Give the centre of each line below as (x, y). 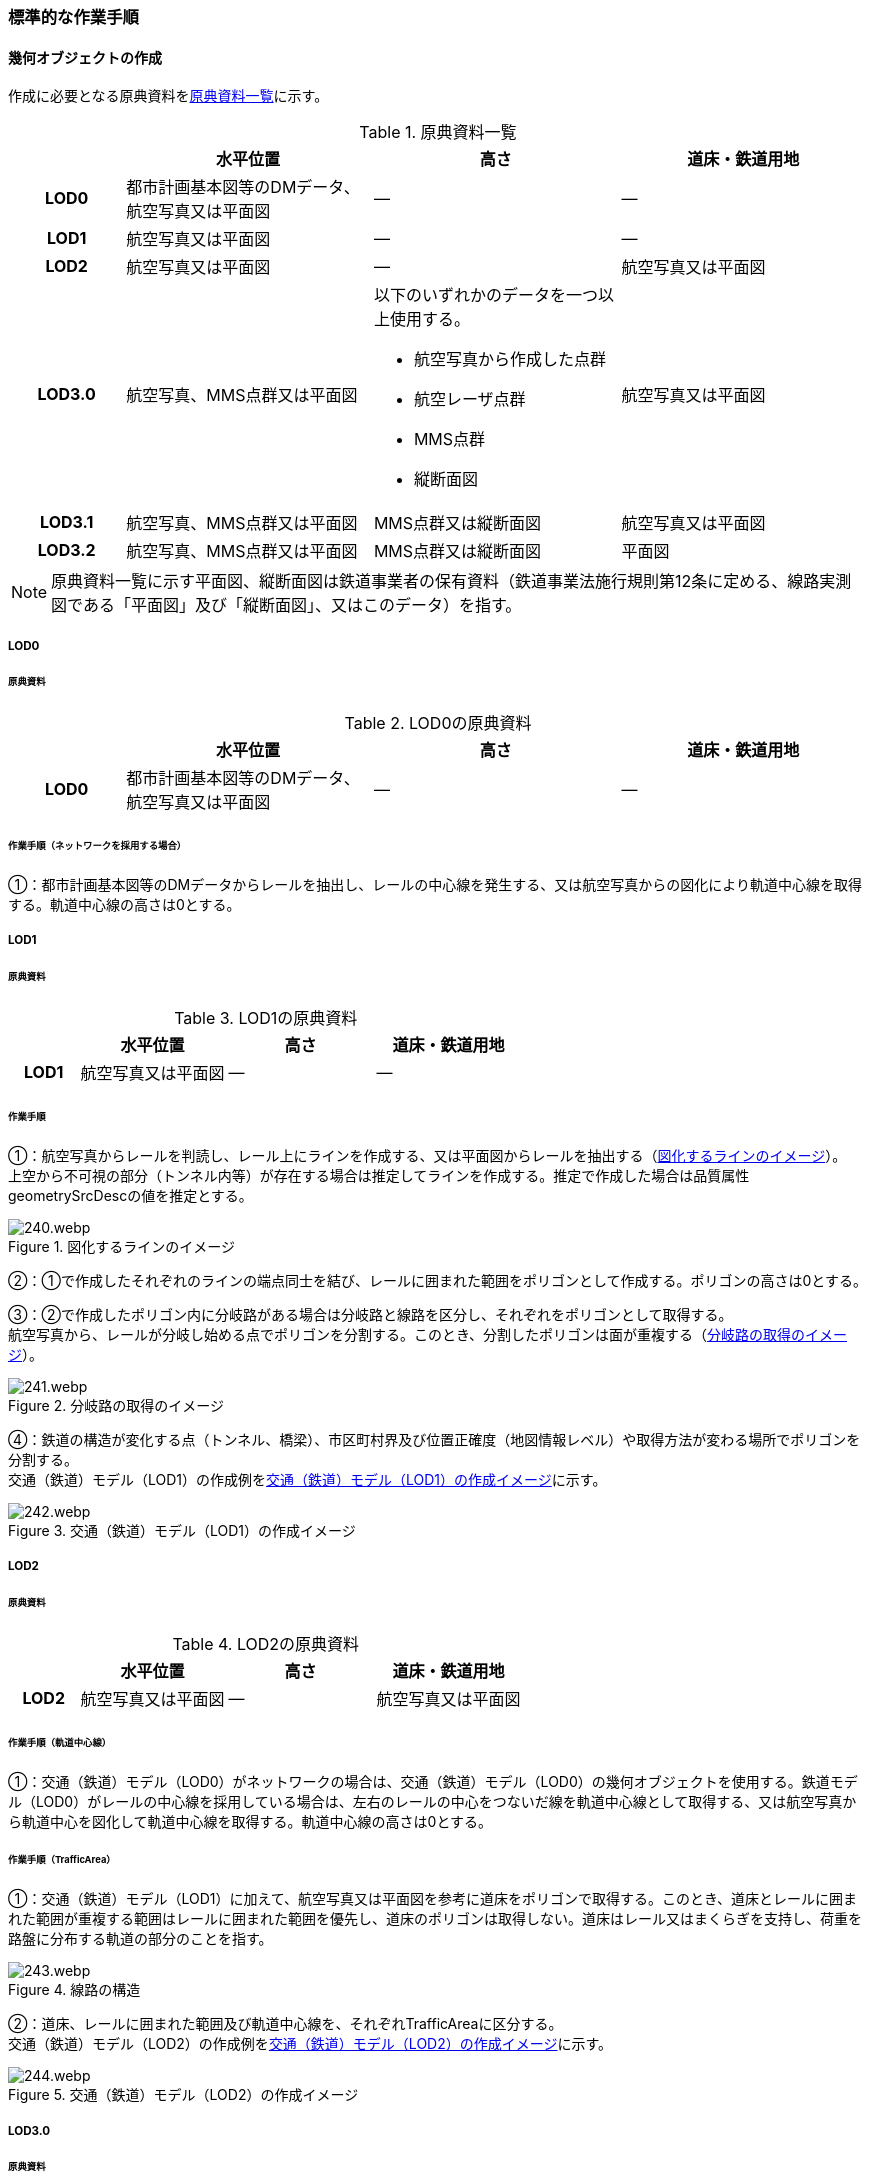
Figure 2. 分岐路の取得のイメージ (116, 1405)
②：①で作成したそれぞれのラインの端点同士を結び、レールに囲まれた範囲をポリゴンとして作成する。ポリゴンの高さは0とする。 (437, 1280)
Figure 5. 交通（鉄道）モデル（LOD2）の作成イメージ (183, 2095)
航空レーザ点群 (469, 399)
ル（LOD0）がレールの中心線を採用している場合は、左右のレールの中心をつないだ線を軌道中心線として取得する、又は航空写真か (432, 1801)
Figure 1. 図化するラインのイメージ (122, 1246)
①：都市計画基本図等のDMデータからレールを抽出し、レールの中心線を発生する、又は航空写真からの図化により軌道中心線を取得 (435, 884)
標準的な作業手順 (73, 17)
